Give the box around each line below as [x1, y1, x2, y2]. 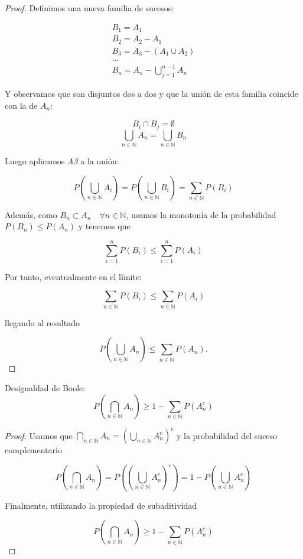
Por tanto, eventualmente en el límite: [5, 270, 142, 282]
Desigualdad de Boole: [5, 381, 86, 394]
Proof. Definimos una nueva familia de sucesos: [5, 2, 174, 14]
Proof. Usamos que [5, 429, 73, 441]
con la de [5, 99, 38, 111]
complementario [5, 444, 62, 456]
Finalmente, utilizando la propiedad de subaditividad [5, 499, 197, 511]
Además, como [5, 208, 57, 220]
